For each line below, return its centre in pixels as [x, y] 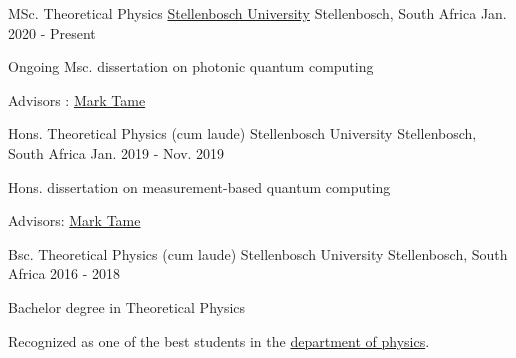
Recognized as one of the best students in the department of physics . [219, 340]
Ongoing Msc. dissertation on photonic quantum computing [191, 66]
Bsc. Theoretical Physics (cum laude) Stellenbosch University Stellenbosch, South [258, 253]
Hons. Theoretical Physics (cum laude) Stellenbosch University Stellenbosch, [242, 133]
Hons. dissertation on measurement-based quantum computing [199, 186]
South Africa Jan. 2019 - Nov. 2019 [116, 152]
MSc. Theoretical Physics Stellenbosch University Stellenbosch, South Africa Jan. [257, 13]
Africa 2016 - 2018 [64, 273]
